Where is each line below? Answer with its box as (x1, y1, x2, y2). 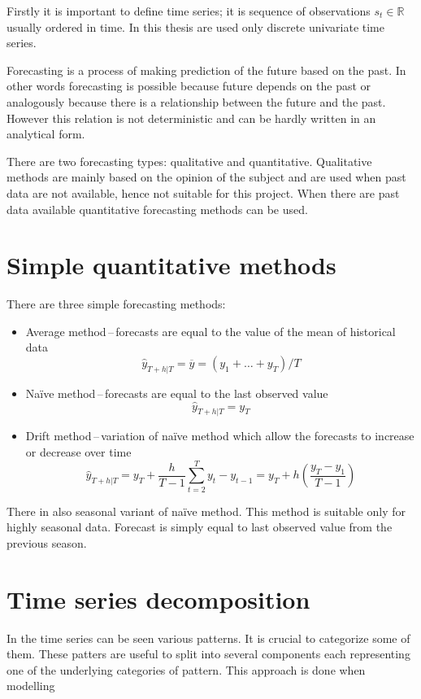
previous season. (7, 534, 87, 551)
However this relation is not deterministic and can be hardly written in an (7, 109, 376, 126)
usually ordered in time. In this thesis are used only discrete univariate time (7, 18, 384, 35)
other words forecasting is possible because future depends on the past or (7, 77, 371, 94)
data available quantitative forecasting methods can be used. (7, 200, 308, 217)
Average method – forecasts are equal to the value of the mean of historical (25, 322, 396, 339)
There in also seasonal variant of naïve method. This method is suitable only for (7, 502, 406, 519)
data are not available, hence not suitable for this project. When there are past (7, 184, 400, 201)
